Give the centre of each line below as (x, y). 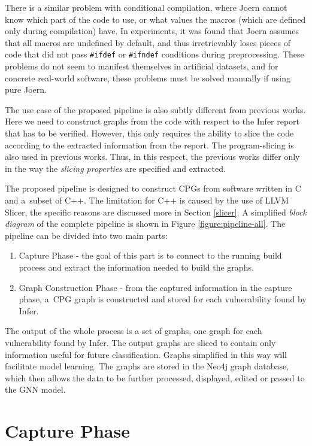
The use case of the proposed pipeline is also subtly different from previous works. (155, 109)
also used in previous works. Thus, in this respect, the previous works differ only (152, 157)
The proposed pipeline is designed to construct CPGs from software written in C (153, 188)
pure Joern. (26, 89)
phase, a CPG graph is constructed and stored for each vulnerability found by (163, 299)
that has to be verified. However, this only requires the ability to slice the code (149, 133)
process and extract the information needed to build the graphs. (136, 267)
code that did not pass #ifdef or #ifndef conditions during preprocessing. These (155, 54)
